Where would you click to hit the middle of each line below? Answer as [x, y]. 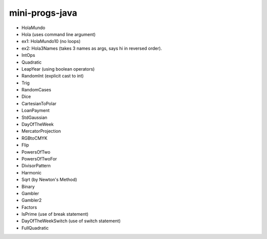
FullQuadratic [35, 228]
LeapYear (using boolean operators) [58, 69]
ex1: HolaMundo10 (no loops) [51, 41]
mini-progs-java [43, 13]
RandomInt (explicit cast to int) [53, 76]
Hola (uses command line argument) [59, 34]
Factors [29, 207]
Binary [28, 186]
